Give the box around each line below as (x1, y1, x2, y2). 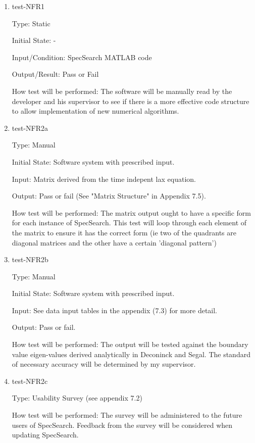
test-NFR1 (12, 1, 45, 11)
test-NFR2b (12, 254, 48, 265)
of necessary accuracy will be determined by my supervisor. (12, 359, 196, 369)
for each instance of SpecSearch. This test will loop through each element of (12, 217, 247, 228)
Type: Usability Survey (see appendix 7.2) (12, 392, 142, 403)
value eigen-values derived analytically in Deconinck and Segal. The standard (12, 349, 250, 359)
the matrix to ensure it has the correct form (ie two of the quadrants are (12, 227, 236, 237)
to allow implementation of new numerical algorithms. (12, 106, 179, 116)
